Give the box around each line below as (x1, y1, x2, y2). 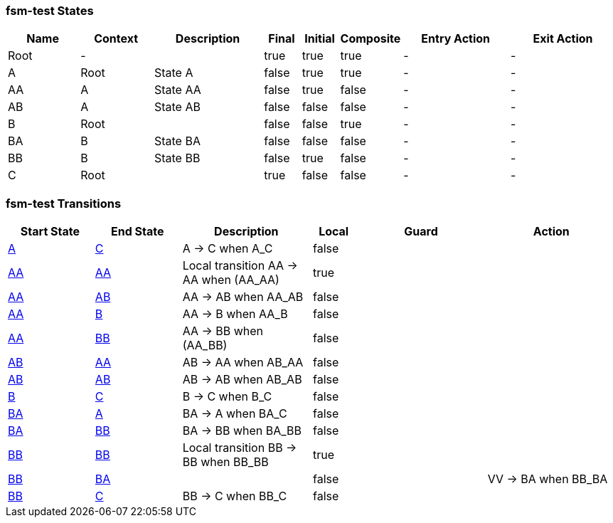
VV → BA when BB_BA (487, 472, 608, 487)
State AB (154, 100, 201, 115)
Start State (20, 224, 80, 239)
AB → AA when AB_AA (182, 355, 304, 370)
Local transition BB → (182, 440, 297, 455)
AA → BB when (182, 324, 264, 339)
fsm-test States (6, 4, 94, 18)
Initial (304, 31, 335, 46)
